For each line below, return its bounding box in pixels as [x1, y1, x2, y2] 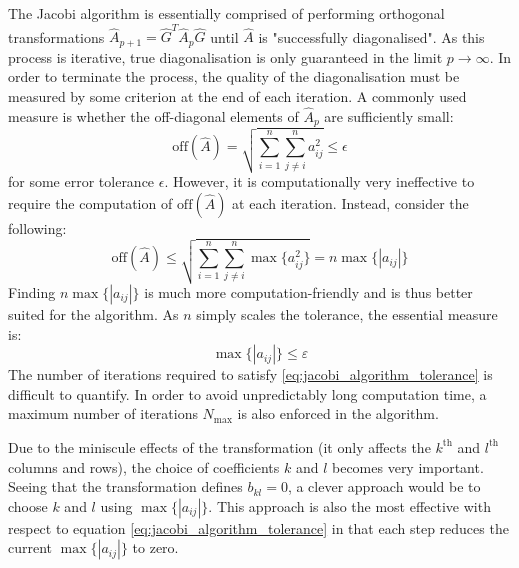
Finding [8, 282, 56, 302]
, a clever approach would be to [287, 476, 481, 497]
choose [8, 495, 48, 516]
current [8, 537, 53, 558]
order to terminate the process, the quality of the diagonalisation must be [8, 66, 460, 87]
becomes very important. [332, 456, 484, 477]
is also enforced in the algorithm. [237, 403, 439, 424]
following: [8, 217, 67, 238]
